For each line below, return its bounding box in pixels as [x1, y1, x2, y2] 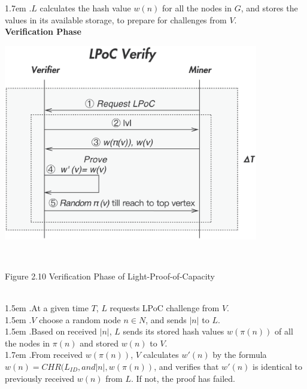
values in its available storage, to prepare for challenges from [5, 13, 227, 26]
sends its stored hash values [123, 325, 224, 338]
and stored [80, 336, 119, 349]
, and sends [145, 313, 187, 326]
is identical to [253, 360, 302, 372]
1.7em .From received [5, 348, 83, 361]
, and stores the [241, 2, 298, 14]
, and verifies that [154, 360, 219, 372]
